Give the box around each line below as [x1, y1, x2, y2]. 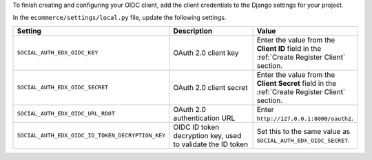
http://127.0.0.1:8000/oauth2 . [256, 113, 354, 123]
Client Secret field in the [256, 78, 337, 88]
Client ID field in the [256, 43, 322, 53]
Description [173, 26, 213, 36]
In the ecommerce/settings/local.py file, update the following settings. [12, 14, 227, 22]
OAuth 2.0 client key [173, 48, 239, 58]
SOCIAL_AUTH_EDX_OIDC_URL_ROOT [17, 110, 115, 117]
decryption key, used [173, 130, 242, 140]
